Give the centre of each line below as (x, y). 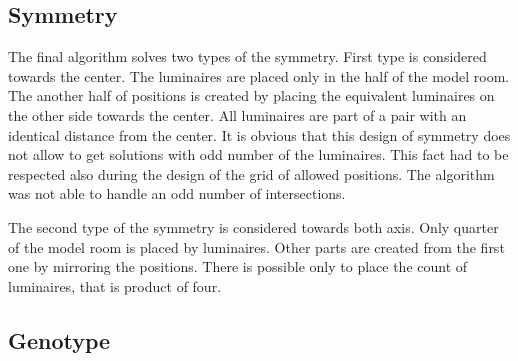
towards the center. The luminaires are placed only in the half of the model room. (259, 75)
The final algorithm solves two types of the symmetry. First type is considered (247, 56)
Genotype (59, 339)
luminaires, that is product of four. (115, 285)
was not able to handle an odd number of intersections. (177, 193)
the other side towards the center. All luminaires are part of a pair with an (237, 114)
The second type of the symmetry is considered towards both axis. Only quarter (253, 226)
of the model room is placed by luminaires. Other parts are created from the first (256, 246)
